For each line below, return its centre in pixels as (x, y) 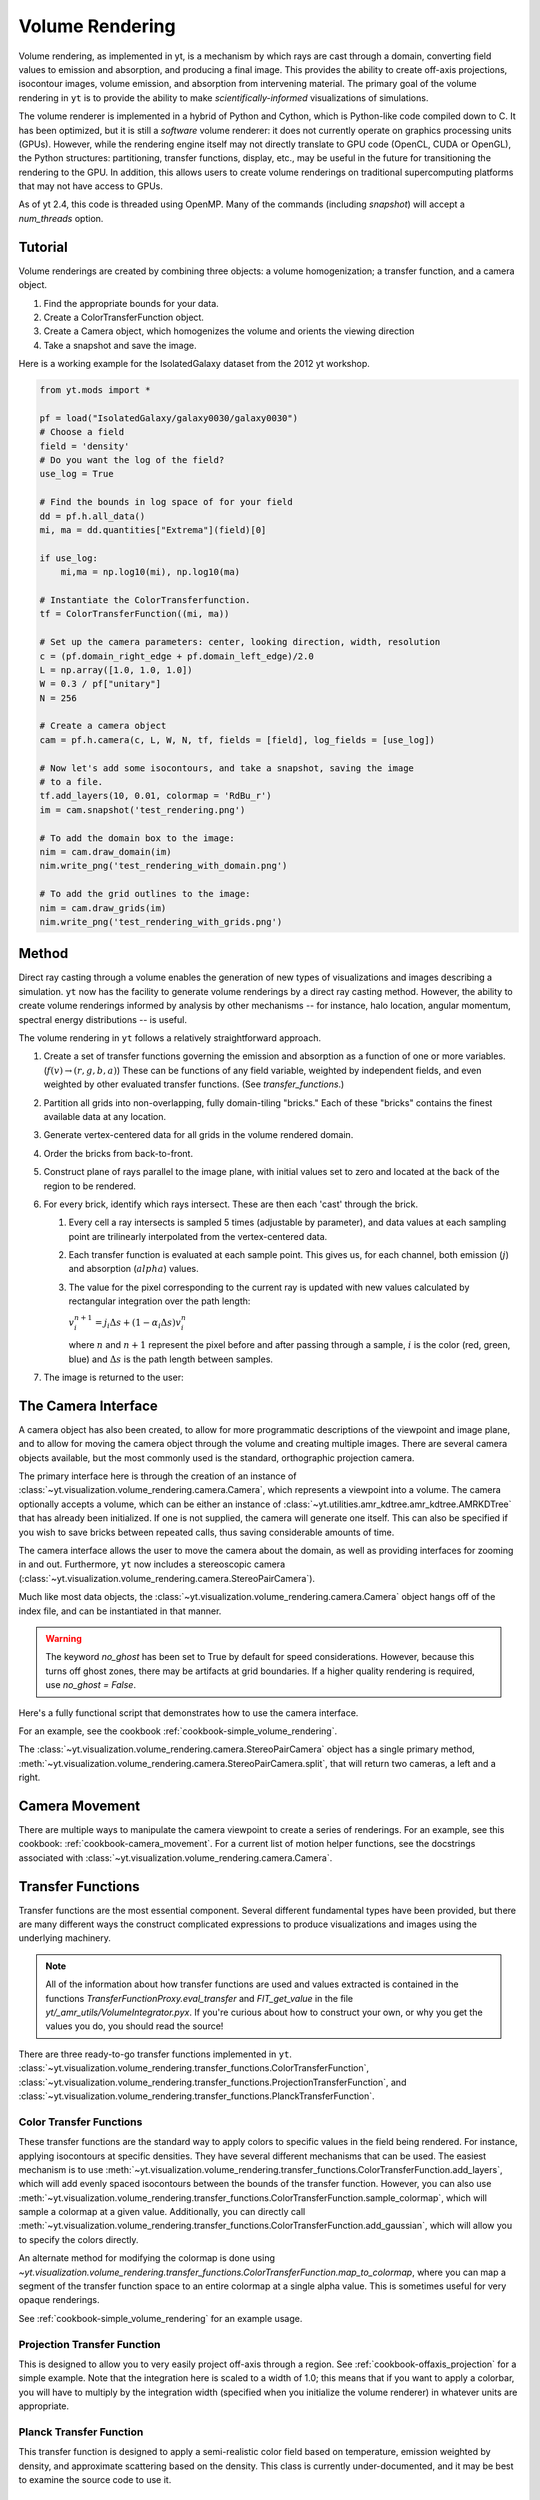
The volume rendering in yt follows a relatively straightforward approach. (170, 1037)
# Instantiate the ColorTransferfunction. (145, 599)
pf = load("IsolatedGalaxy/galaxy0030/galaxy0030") (169, 418)
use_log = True (76, 474)
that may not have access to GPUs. (91, 186)
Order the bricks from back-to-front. (118, 1153)
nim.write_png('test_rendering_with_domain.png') (163, 866)
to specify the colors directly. (78, 2239)
